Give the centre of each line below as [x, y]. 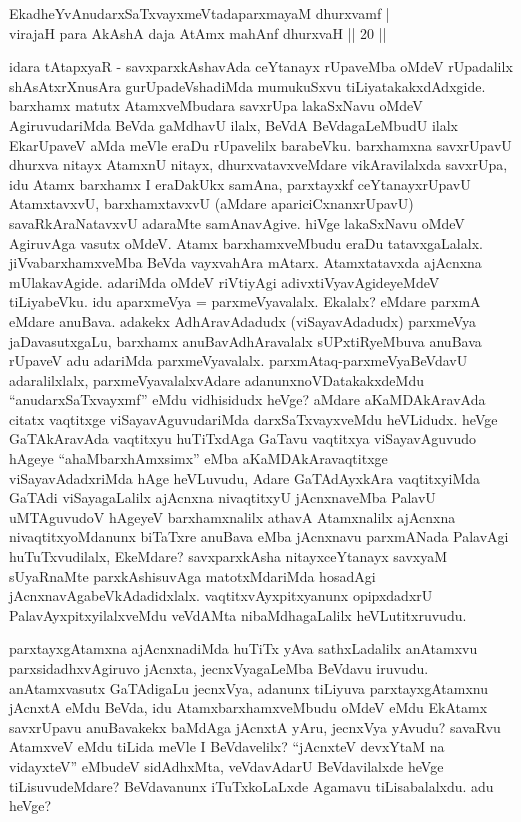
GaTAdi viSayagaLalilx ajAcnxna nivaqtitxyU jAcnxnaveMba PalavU [222, 497]
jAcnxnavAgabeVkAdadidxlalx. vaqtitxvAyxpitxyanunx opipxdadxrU [221, 595]
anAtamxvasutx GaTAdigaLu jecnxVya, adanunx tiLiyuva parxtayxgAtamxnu [249, 687]
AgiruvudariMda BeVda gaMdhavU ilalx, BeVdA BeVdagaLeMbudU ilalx [233, 124]
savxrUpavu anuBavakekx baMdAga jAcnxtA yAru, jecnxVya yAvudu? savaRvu [255, 726]
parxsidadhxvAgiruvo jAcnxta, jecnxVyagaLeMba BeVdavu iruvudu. [219, 668]
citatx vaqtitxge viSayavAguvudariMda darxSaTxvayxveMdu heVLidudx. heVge [253, 418]
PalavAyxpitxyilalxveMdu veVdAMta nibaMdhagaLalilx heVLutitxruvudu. [238, 614]
